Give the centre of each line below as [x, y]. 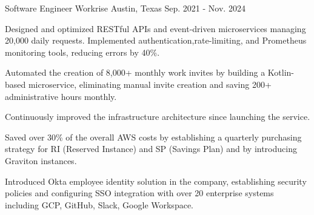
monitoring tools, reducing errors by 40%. [82, 52]
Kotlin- [281, 72]
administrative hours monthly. [61, 96]
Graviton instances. [41, 160]
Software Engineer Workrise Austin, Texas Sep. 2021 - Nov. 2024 [125, 8]
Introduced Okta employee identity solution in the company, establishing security [156, 181]
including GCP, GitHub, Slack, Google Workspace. [99, 204]
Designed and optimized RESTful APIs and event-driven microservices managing [155, 28]
